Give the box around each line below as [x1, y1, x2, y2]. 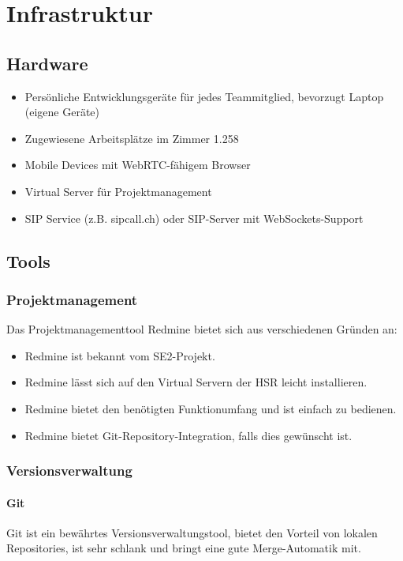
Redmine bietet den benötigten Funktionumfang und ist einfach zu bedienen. [24, 400, 397, 416]
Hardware [6, 51, 88, 75]
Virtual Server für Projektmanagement [24, 183, 212, 199]
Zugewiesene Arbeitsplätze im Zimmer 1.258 [24, 130, 239, 146]
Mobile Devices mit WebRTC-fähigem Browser [24, 156, 251, 173]
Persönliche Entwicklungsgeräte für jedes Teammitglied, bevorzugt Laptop [24, 88, 384, 104]
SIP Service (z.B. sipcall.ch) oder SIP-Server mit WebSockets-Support [24, 209, 364, 226]
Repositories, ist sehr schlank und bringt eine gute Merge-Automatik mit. [6, 540, 361, 556]
